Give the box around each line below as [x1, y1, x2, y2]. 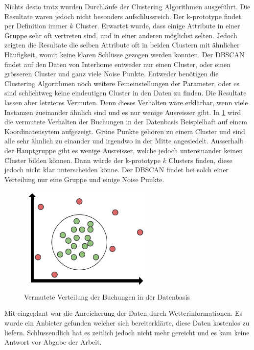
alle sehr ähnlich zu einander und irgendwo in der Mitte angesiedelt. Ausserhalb [4, 136, 244, 146]
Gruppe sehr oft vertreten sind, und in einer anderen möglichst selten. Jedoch [4, 30, 237, 40]
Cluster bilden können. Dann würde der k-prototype [4, 155, 161, 165]
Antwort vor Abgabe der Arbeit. [4, 337, 102, 347]
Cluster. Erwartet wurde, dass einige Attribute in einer [75, 21, 240, 31]
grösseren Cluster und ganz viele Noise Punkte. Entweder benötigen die [4, 69, 219, 79]
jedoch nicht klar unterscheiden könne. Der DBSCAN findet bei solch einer [4, 164, 229, 175]
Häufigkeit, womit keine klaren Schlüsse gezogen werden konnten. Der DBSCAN [4, 49, 245, 59]
